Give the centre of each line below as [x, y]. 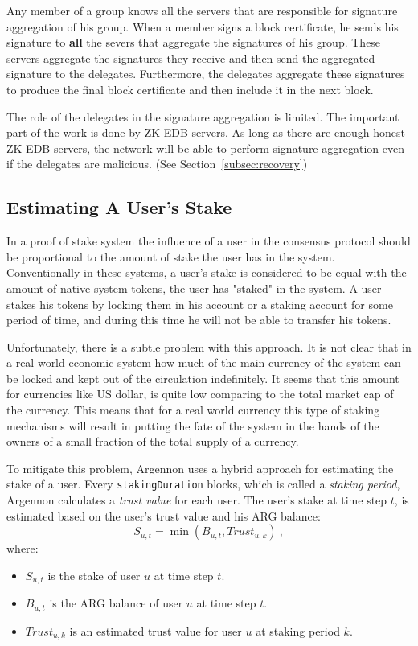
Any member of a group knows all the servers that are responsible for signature [202, 10]
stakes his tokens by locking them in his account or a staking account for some [200, 304]
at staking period [298, 630]
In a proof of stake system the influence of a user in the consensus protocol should [209, 241]
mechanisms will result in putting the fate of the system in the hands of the [193, 425]
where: [23, 548]
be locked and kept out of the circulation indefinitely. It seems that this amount [203, 378]
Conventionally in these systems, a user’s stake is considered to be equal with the [207, 272]
